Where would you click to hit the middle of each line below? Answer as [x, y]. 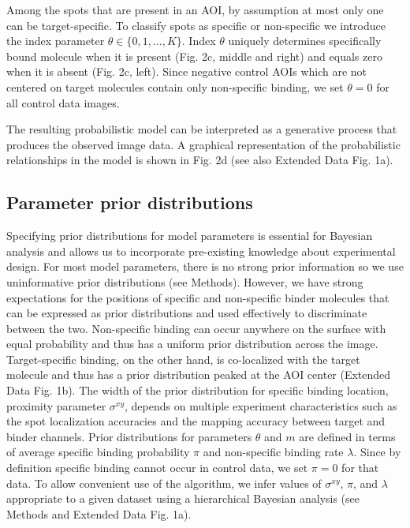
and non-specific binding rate [273, 452]
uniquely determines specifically [305, 41]
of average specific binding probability [98, 452]
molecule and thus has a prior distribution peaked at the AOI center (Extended [199, 374]
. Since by [377, 452]
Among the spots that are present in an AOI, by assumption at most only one [195, 9]
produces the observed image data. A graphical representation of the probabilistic [203, 144]
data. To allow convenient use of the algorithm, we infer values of [164, 483]
